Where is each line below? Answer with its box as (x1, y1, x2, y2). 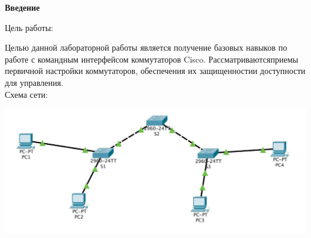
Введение (5, 1, 40, 13)
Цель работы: (5, 21, 53, 33)
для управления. (5, 76, 63, 88)
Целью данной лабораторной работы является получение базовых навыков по (5, 41, 287, 54)
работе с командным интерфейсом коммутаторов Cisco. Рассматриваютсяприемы (5, 52, 298, 65)
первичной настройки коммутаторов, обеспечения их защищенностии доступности (5, 64, 306, 77)
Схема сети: (5, 88, 48, 100)
